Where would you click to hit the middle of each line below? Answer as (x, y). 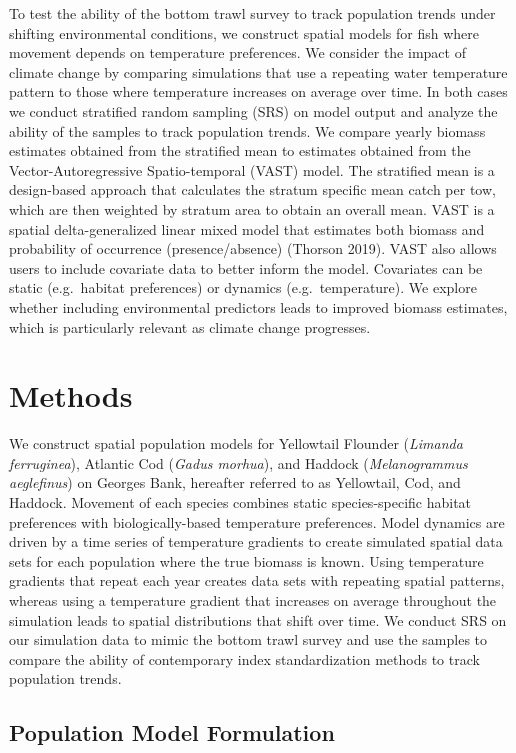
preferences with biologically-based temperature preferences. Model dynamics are (257, 521)
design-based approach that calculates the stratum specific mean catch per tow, (252, 189)
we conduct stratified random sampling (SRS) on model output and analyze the (253, 110)
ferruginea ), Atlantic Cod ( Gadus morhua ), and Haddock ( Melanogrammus (238, 462)
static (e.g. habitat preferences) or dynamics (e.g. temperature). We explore (243, 287)
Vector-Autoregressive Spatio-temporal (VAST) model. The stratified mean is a (252, 169)
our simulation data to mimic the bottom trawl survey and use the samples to (248, 639)
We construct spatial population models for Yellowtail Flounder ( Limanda (236, 443)
